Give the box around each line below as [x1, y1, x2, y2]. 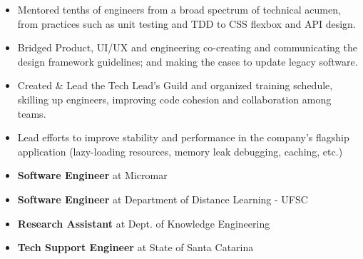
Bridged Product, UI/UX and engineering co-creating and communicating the [17, 40, 357, 55]
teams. [17, 106, 46, 121]
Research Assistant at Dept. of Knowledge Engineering [17, 215, 270, 230]
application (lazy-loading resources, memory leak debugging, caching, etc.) [17, 143, 343, 158]
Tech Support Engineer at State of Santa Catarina [17, 240, 254, 255]
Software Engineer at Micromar [17, 168, 168, 183]
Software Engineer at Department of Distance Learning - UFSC [17, 191, 308, 206]
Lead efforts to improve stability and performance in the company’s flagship [17, 130, 349, 145]
